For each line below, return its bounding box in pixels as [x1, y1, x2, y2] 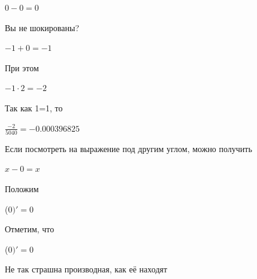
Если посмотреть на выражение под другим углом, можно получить [5, 142, 252, 154]
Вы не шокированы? [5, 21, 79, 34]
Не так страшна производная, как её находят [5, 263, 168, 275]
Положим [5, 183, 39, 195]
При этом [5, 61, 39, 74]
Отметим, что [5, 223, 55, 235]
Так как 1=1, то [5, 101, 63, 114]
